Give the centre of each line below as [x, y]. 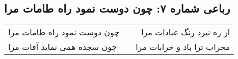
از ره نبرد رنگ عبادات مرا [186, 32]
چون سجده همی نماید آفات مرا [63, 47]
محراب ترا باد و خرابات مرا [183, 47]
